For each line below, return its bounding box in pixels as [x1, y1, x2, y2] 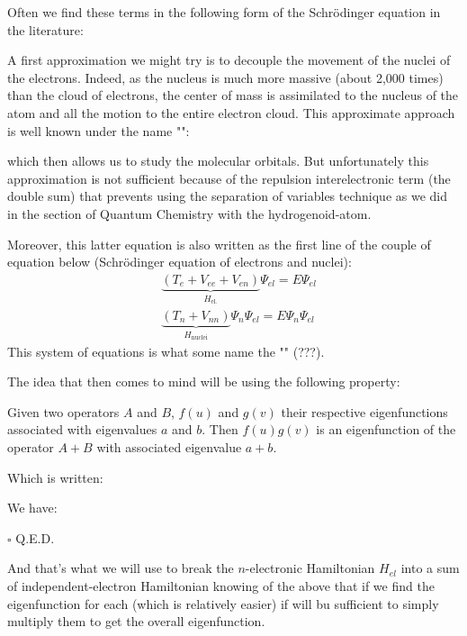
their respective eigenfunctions [281, 402, 448, 421]
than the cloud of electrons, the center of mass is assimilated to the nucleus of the [7, 86, 459, 104]
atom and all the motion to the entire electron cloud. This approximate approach [7, 103, 455, 122]
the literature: [7, 20, 84, 39]
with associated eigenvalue [96, 438, 242, 457]
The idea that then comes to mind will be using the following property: [7, 372, 400, 391]
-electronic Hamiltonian [245, 559, 375, 577]
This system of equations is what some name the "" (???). [7, 341, 325, 360]
